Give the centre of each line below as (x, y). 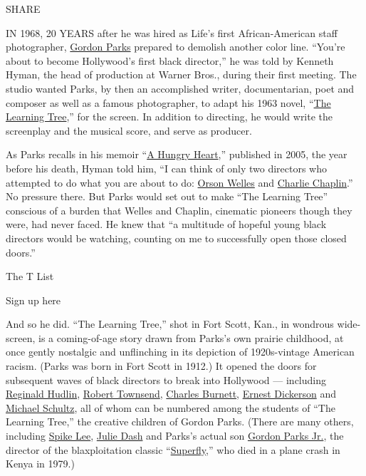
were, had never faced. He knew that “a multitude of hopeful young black (166, 224)
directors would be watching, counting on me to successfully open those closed (176, 238)
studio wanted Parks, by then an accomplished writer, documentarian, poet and (180, 88)
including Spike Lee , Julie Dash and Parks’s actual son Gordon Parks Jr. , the (175, 436)
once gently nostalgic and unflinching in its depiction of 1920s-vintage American (180, 352)
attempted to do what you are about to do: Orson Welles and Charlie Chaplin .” (179, 182)
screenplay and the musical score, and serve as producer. (129, 130)
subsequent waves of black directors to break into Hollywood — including (166, 379)
